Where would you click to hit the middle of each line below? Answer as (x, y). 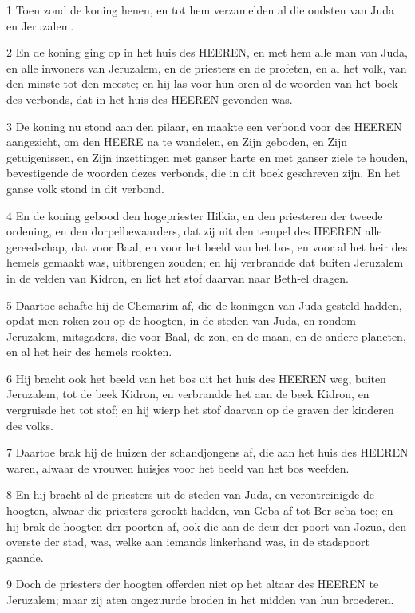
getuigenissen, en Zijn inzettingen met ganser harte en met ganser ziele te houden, (207, 157)
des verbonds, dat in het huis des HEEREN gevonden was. (150, 99)
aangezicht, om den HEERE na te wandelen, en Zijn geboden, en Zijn (177, 142)
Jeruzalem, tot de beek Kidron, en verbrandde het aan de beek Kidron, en (188, 394)
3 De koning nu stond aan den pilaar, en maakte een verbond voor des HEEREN (204, 126)
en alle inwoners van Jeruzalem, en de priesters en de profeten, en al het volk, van (207, 67)
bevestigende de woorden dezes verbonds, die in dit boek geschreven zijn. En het (204, 173)
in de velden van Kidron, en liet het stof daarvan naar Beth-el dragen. (178, 277)
